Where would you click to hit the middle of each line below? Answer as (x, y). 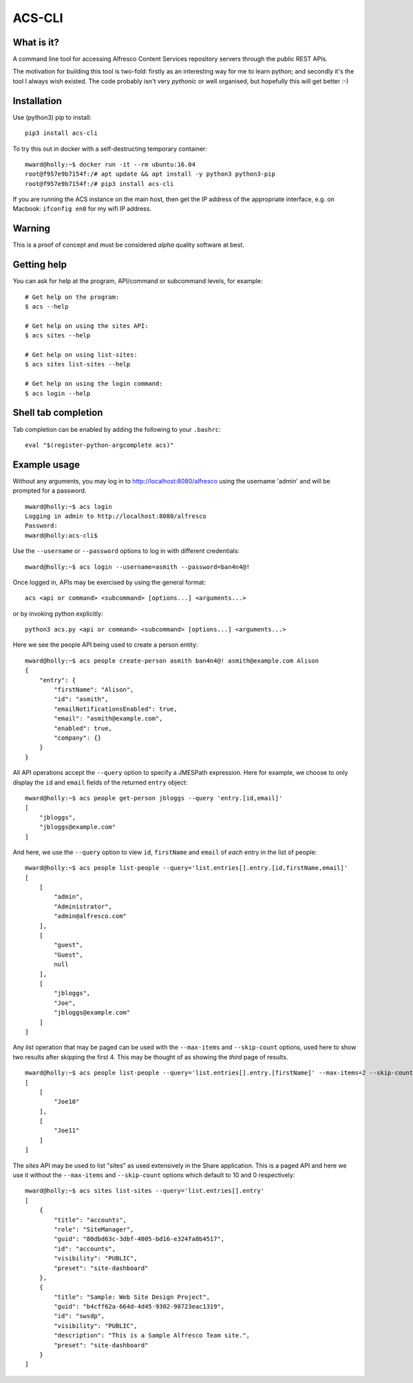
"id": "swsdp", (80, 1316)
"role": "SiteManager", (94, 1229)
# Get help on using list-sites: (81, 355)
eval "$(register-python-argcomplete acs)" (99, 445)
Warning (32, 228)
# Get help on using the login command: (94, 384)
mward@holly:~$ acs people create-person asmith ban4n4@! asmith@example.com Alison (172, 661)
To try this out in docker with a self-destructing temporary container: (110, 149)
